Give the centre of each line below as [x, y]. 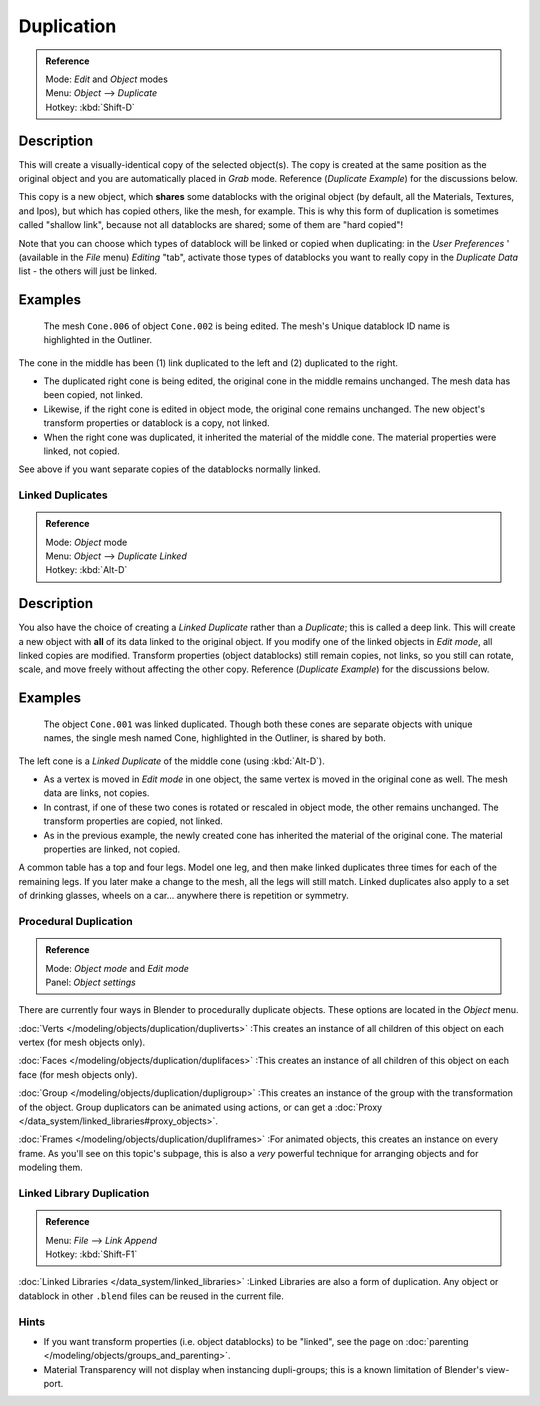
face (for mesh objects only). [78, 1074]
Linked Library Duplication [84, 1193]
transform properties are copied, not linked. [133, 821]
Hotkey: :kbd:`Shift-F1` [91, 1254]
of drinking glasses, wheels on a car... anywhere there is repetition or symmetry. [183, 896]
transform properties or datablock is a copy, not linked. [156, 423]
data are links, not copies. [96, 793]
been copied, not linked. [93, 395]
